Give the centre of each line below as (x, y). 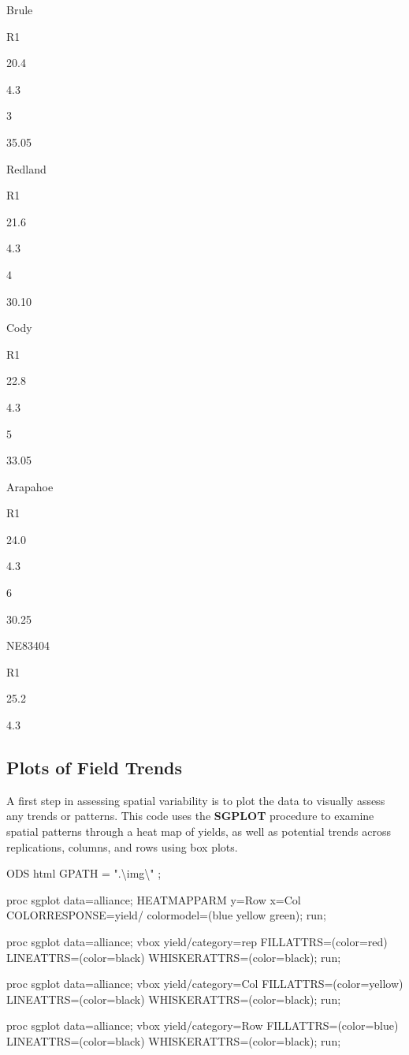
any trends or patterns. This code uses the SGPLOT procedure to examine (190, 816)
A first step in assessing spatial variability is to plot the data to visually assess (196, 800)
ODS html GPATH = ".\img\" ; (84, 873)
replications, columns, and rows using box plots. (122, 846)
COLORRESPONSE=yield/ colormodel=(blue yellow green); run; (166, 915)
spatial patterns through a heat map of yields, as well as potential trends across (199, 831)
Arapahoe (30, 486)
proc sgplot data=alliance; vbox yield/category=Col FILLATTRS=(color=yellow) (205, 984)
